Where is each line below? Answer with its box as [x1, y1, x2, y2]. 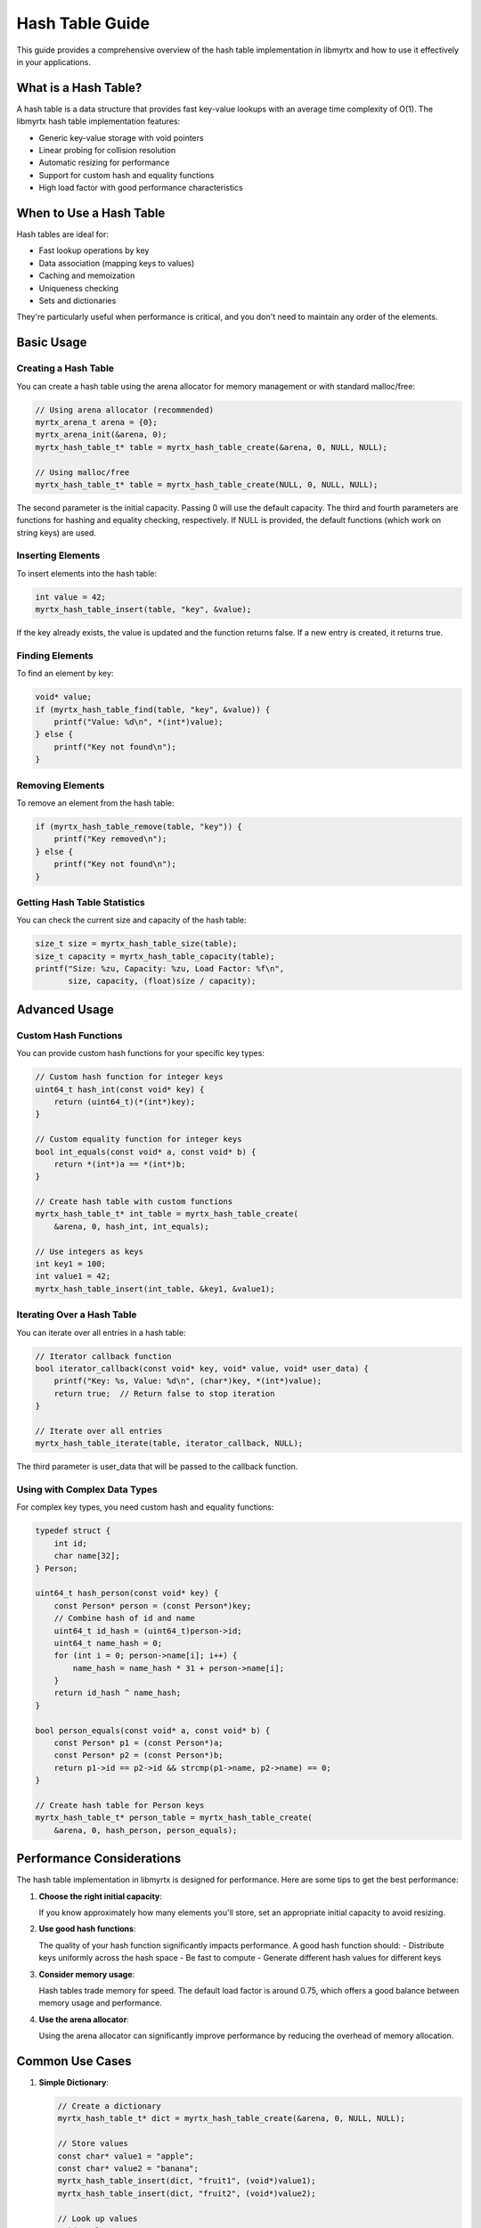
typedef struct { [35, 1526, 111, 1536]
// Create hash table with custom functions [35, 1197, 233, 1207]
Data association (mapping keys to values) [38, 258, 195, 268]
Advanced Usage [16, 1002, 115, 1017]
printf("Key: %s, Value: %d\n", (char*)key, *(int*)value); [53, 1376, 322, 1386]
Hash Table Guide [16, 13, 151, 33]
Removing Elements [16, 779, 105, 791]
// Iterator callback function [35, 1351, 173, 1361]
